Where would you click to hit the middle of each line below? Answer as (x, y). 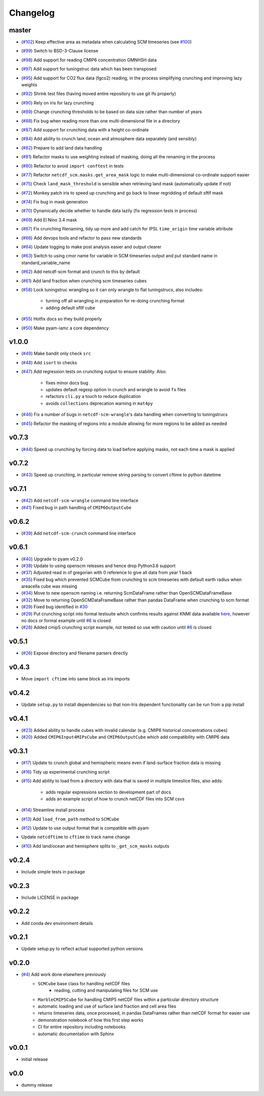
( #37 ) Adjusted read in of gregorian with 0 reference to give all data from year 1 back (107, 573)
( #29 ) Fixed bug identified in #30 (55, 607)
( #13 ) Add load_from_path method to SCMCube (70, 819)
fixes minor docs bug (67, 383)
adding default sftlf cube (70, 308)
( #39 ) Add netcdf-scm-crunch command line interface (78, 533)
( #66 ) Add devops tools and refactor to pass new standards (81, 238)
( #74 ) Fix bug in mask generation (55, 202)
